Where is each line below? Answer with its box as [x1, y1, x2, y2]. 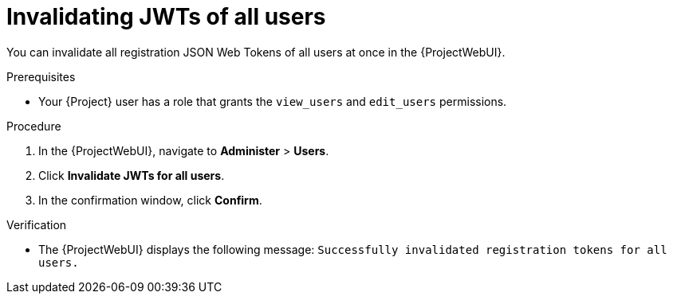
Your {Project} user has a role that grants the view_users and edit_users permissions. [38, 94, 507, 108]
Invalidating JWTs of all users [6, 3, 326, 30]
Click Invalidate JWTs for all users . [38, 168, 225, 182]
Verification [6, 217, 67, 232]
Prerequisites [6, 69, 76, 84]
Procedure [6, 119, 61, 133]
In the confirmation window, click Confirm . [38, 193, 262, 207]
